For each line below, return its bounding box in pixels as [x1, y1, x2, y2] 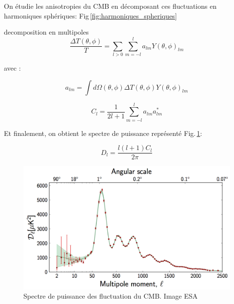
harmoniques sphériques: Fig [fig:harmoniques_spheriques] [4, 10, 177, 20]
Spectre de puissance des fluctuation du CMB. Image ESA [23, 291, 198, 301]
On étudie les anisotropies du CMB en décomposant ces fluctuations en [4, 1, 217, 11]
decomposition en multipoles [4, 27, 89, 37]
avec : [4, 62, 21, 73]
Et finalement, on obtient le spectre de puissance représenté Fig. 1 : [4, 128, 202, 138]
